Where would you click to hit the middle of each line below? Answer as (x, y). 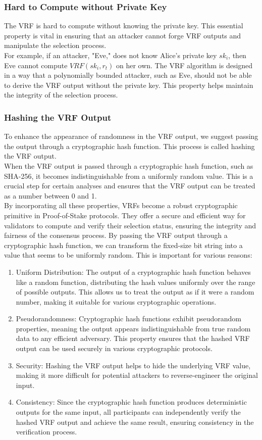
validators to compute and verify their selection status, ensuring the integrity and (130, 225)
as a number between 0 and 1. (50, 195)
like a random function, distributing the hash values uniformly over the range (136, 282)
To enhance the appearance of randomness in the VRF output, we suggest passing (131, 136)
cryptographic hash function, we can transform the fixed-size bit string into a (123, 245)
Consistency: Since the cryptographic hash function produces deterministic (131, 402)
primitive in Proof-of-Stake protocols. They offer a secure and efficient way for (125, 215)
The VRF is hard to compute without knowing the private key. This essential (124, 26)
